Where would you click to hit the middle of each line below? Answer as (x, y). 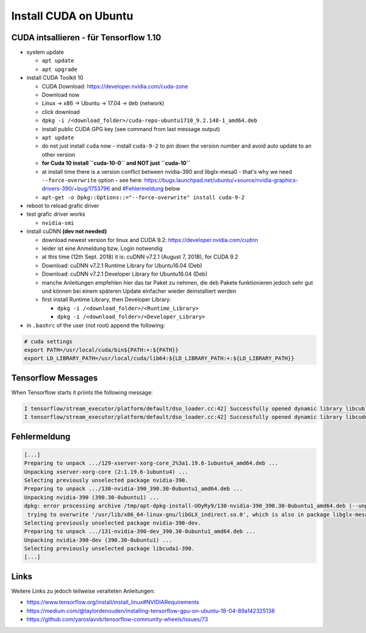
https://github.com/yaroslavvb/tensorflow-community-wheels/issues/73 (117, 620)
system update (45, 52)
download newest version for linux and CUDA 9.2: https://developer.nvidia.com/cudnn (150, 240)
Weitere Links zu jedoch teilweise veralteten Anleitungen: (83, 591)
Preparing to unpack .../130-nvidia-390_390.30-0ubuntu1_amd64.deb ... (134, 489)
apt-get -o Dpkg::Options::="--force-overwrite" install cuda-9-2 (143, 197)
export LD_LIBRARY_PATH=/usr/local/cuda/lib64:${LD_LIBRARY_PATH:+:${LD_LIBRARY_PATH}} (159, 359)
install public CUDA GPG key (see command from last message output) (131, 129)
